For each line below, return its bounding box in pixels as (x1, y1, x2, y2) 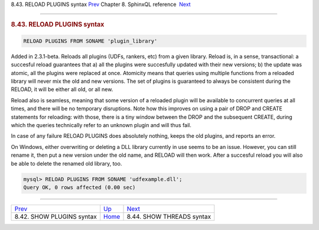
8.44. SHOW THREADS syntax (126, 212, 211, 221)
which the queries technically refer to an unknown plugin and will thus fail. (11, 121, 192, 128)
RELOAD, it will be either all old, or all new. (11, 86, 113, 93)
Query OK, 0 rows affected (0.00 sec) (23, 184, 136, 190)
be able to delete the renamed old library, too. (11, 160, 122, 167)
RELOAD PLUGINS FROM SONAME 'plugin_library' (23, 37, 158, 44)
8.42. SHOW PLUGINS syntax (14, 212, 97, 221)
